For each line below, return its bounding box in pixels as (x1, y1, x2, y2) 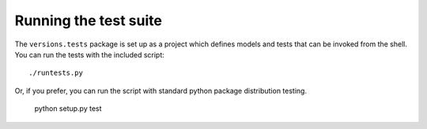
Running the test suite (14, 12, 162, 29)
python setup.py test (34, 104, 102, 113)
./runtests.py (28, 68, 83, 78)
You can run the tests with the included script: (14, 50, 165, 59)
